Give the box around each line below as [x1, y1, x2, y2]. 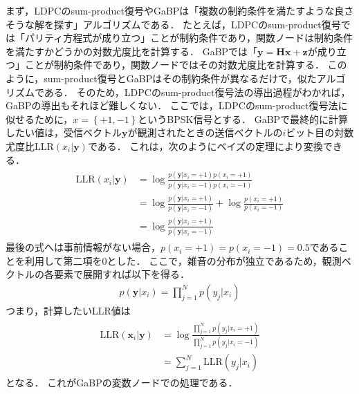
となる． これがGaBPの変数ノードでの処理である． [6, 375, 238, 390]
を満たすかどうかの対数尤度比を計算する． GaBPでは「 [6, 44, 258, 58]
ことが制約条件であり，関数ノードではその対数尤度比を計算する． [24, 57, 324, 72]
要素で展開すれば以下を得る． [53, 267, 190, 281]
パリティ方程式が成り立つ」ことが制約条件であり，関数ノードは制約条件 [24, 30, 353, 45]
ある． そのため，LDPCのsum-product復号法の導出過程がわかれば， [44, 84, 351, 99]
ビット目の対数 [286, 125, 354, 140]
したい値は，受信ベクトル [6, 125, 122, 140]
